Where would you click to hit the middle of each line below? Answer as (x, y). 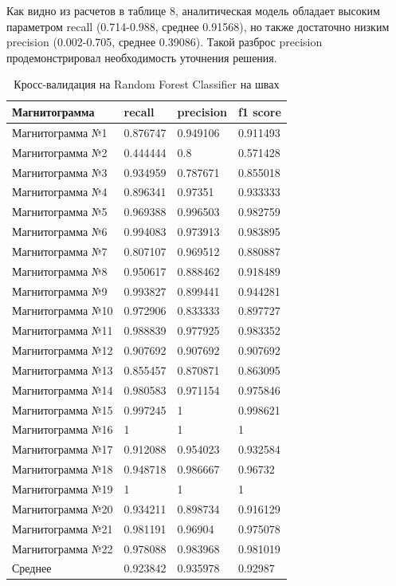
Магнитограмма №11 (63, 330)
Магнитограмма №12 (63, 350)
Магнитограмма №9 (60, 291)
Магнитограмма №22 (63, 548)
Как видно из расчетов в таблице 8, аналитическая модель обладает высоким (193, 10)
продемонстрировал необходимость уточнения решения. (142, 57)
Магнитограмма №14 (63, 389)
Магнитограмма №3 (60, 172)
